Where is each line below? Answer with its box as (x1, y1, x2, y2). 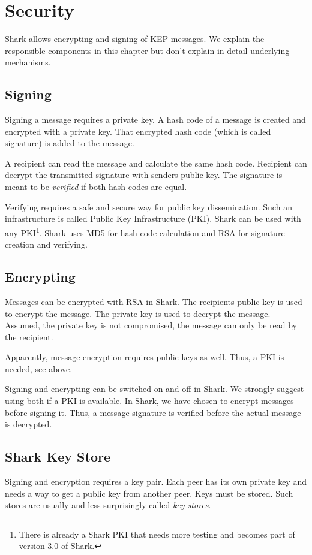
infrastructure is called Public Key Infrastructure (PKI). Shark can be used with (5, 212, 301, 225)
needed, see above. (5, 362, 73, 375)
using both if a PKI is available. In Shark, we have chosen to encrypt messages (5, 394, 294, 407)
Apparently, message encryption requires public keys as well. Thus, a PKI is (5, 351, 284, 363)
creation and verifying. (5, 238, 88, 251)
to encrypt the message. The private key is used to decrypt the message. (5, 307, 271, 319)
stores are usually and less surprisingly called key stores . (5, 499, 211, 511)
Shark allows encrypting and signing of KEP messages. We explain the (5, 32, 265, 45)
